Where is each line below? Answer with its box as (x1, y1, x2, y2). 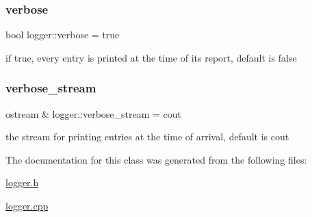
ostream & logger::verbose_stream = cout (5, 106, 182, 120)
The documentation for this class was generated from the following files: (5, 152, 307, 166)
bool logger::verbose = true (5, 27, 120, 42)
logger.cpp (5, 199, 49, 212)
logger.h (5, 175, 39, 190)
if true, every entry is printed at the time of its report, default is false (5, 50, 297, 64)
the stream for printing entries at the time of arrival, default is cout (5, 129, 289, 144)
